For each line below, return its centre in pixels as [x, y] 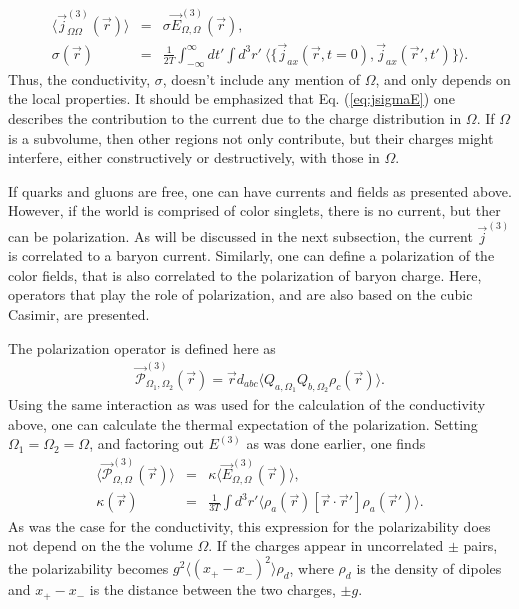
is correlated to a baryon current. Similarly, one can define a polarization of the [251, 255]
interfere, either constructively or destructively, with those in [194, 157]
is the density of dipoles [429, 567]
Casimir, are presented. [79, 313]
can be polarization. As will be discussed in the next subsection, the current [240, 235]
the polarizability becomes [88, 567]
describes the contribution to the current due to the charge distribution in [235, 117]
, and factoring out [146, 443]
